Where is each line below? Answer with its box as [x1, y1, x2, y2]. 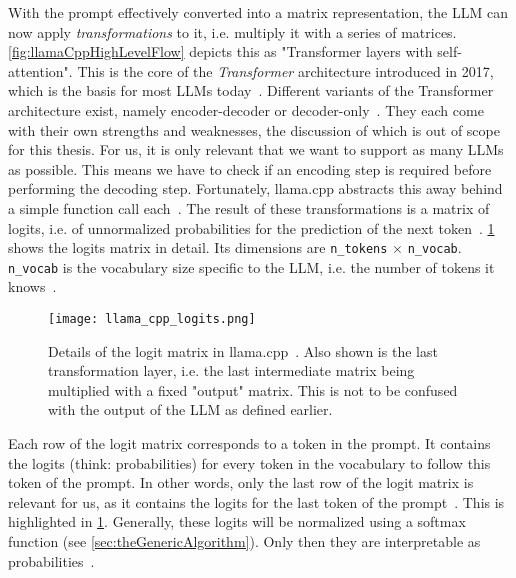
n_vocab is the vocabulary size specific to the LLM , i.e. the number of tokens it [8, 256, 495, 277]
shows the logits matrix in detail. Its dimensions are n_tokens [8, 237, 388, 258]
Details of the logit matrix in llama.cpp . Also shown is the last [48, 340, 438, 361]
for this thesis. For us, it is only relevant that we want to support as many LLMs [8, 139, 504, 160]
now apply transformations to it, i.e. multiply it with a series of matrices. [8, 21, 457, 42]
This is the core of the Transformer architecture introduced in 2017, [77, 60, 494, 81]
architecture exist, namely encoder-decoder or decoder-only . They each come [8, 99, 484, 120]
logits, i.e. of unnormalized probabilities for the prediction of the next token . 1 [8, 217, 495, 238]
